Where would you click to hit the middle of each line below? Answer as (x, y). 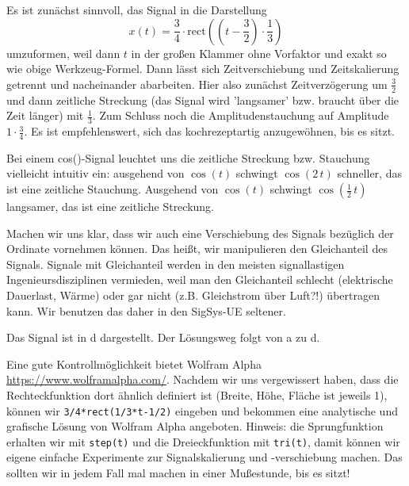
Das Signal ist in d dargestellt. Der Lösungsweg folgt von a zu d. (163, 337)
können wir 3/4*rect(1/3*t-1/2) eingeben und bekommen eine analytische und (202, 410)
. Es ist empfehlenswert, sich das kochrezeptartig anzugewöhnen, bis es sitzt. (210, 131)
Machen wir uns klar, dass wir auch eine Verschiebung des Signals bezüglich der (200, 233)
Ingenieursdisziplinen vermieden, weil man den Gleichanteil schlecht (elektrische (200, 279)
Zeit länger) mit (45, 115)
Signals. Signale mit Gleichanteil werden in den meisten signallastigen (176, 264)
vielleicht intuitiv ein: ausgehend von (96, 173)
